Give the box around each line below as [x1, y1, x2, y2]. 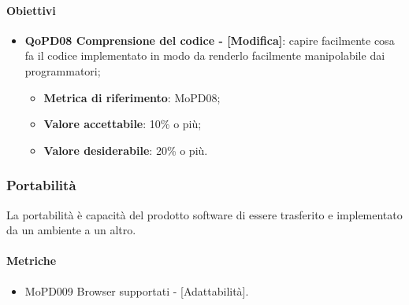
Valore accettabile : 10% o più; [43, 116, 202, 132]
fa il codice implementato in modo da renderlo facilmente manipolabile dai [24, 47, 385, 64]
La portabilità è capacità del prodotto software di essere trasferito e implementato [6, 206, 403, 222]
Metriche [6, 252, 57, 269]
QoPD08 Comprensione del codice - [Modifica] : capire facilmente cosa [24, 31, 395, 48]
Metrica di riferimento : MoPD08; [43, 89, 221, 105]
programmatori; [24, 62, 101, 79]
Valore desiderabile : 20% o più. [43, 141, 208, 158]
